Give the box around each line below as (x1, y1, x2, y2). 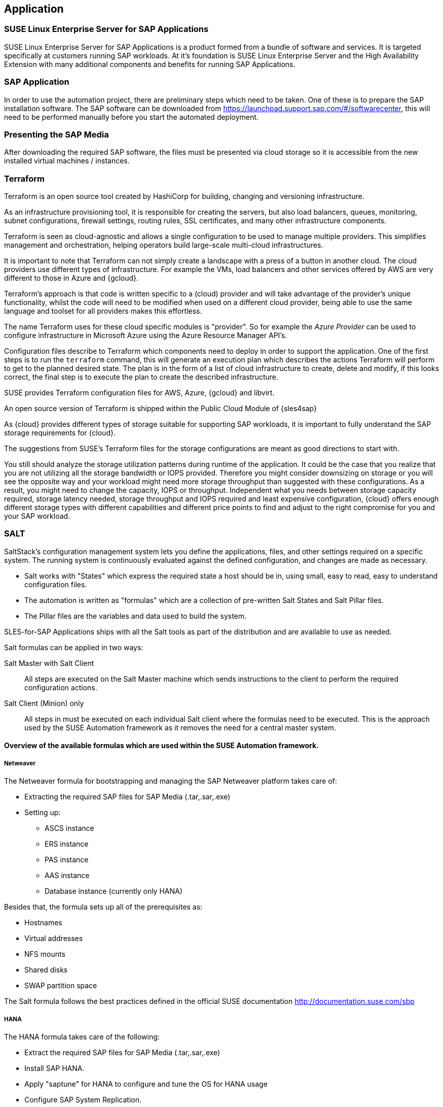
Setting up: (24, 808, 61, 817)
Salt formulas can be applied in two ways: (4, 643, 143, 652)
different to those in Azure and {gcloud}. (4, 274, 139, 283)
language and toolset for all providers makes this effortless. (4, 307, 202, 316)
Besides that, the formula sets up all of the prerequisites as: (4, 902, 203, 912)
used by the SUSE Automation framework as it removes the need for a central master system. (24, 723, 337, 732)
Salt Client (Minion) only (4, 698, 84, 708)
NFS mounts (24, 950, 65, 959)
